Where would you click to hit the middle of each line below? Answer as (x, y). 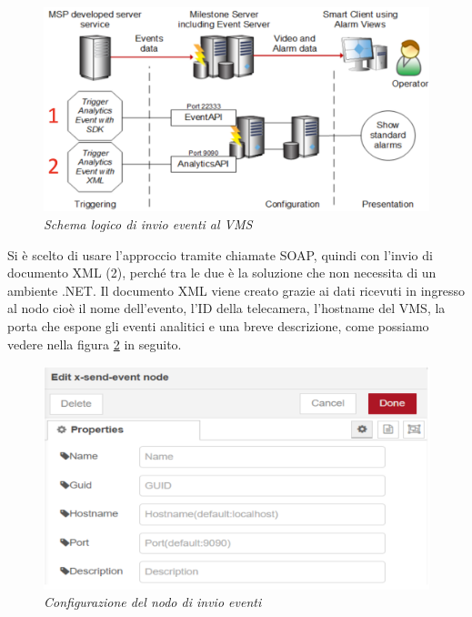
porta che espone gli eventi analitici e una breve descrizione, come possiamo (218, 325)
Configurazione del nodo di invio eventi (153, 602)
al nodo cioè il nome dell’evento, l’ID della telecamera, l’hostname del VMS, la (226, 308)
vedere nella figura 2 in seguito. (95, 344)
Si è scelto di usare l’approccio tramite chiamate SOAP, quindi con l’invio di (220, 254)
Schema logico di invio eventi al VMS (148, 224)
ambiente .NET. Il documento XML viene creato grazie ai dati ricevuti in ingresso (236, 290)
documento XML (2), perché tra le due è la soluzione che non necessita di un (222, 273)
